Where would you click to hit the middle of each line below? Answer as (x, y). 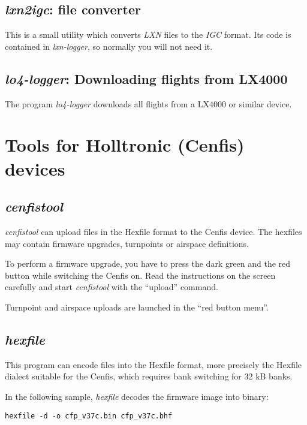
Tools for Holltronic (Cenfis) (125, 145)
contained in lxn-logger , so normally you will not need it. (109, 46)
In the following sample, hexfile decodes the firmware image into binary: (137, 396)
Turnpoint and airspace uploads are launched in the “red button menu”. (137, 307)
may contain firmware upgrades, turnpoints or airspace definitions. (127, 243)
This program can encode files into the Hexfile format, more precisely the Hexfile (153, 364)
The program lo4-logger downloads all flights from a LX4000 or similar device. (148, 103)
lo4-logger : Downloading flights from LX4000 (146, 78)
